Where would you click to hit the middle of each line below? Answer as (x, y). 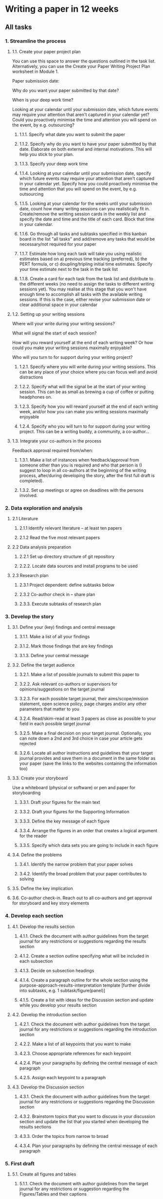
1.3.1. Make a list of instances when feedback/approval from (79, 460)
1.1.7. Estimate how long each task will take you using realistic (81, 253)
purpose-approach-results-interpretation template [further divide (85, 985)
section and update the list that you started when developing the (84, 1121)
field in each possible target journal (55, 724)
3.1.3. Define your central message (54, 656)
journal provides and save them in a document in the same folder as (87, 758)
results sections (35, 1127)
